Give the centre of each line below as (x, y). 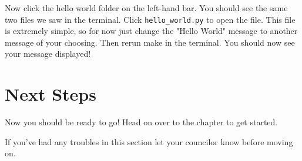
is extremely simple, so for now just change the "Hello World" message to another (151, 31)
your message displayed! (48, 54)
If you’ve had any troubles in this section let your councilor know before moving (149, 141)
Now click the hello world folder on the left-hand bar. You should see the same (146, 8)
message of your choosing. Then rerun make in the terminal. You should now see (150, 42)
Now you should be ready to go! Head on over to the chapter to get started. (141, 122)
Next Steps (51, 94)
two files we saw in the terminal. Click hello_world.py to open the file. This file (150, 19)
